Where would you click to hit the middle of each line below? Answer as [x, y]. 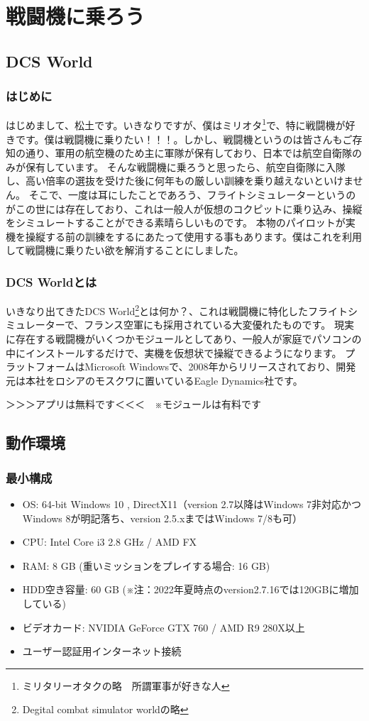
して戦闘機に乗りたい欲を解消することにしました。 [125, 250]
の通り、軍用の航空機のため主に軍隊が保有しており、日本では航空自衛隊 [184, 153]
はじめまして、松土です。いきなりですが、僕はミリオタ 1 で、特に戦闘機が [176, 124]
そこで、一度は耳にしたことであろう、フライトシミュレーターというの [192, 194]
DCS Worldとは [51, 281]
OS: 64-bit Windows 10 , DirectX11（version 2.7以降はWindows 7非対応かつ [192, 504]
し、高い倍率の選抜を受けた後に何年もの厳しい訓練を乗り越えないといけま [180, 181]
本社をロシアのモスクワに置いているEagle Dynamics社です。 [164, 380]
